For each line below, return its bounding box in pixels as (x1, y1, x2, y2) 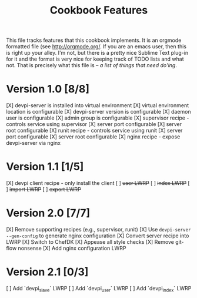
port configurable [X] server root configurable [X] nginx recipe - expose (6, 133, 181, 140)
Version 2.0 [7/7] (6, 207, 91, 220)
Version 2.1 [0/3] (6, 266, 89, 279)
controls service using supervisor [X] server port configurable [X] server (6, 121, 182, 128)
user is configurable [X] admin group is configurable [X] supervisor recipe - (6, 114, 189, 121)
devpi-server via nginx (6, 140, 61, 147)
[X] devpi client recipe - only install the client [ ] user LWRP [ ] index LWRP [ (6, 180, 190, 187)
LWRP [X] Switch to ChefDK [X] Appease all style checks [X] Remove (6, 239, 175, 245)
